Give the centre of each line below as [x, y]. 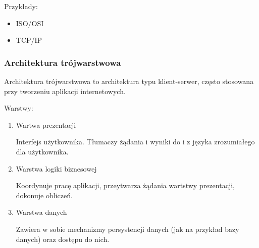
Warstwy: [19, 108]
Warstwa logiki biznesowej [56, 168]
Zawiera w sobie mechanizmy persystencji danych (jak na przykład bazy [127, 229]
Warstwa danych [41, 212]
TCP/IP [29, 40]
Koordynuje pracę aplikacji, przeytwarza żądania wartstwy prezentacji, [125, 185]
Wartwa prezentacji [46, 125]
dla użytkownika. [42, 151]
